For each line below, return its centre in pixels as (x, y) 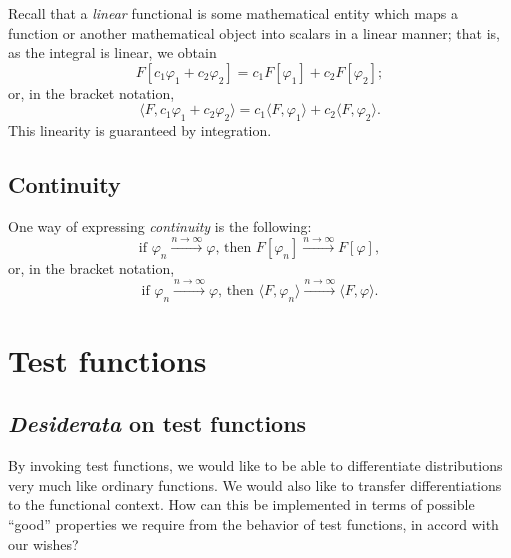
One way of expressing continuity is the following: (160, 225)
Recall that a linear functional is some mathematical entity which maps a (233, 13)
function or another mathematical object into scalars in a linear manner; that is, (254, 32)
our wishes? (43, 543)
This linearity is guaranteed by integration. (140, 130)
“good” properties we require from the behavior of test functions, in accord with (253, 523)
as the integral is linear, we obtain (112, 52)
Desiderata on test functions (157, 423)
